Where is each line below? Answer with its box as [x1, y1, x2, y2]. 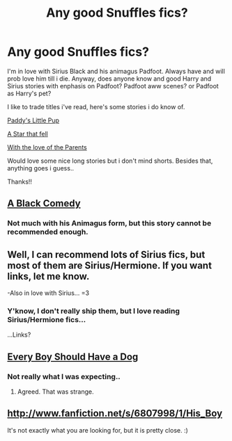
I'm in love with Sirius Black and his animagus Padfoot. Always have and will [7, 67, 225, 75]
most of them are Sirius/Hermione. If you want [7, 259, 212, 271]
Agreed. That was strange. [17, 387, 94, 396]
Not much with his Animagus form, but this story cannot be [7, 218, 212, 228]
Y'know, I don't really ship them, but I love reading [7, 306, 180, 316]
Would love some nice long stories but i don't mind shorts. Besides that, [7, 157, 213, 165]
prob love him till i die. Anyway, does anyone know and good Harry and [7, 74, 212, 83]
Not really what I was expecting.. [7, 371, 121, 381]
